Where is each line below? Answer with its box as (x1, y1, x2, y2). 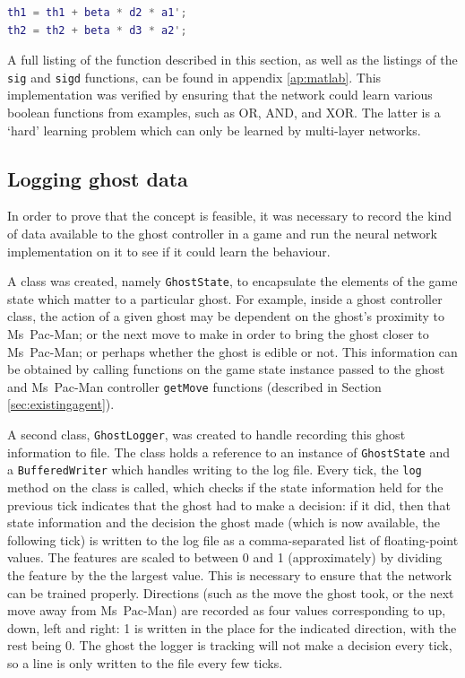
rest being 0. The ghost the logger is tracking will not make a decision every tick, (7, 636, 452, 655)
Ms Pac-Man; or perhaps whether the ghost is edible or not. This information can (7, 342, 458, 361)
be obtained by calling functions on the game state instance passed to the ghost (7, 360, 445, 378)
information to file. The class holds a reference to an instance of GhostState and (7, 442, 450, 461)
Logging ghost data (7, 164, 188, 192)
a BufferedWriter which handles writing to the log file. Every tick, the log (7, 460, 422, 479)
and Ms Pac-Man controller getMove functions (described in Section (7, 377, 382, 395)
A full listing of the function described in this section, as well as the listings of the (7, 50, 458, 69)
